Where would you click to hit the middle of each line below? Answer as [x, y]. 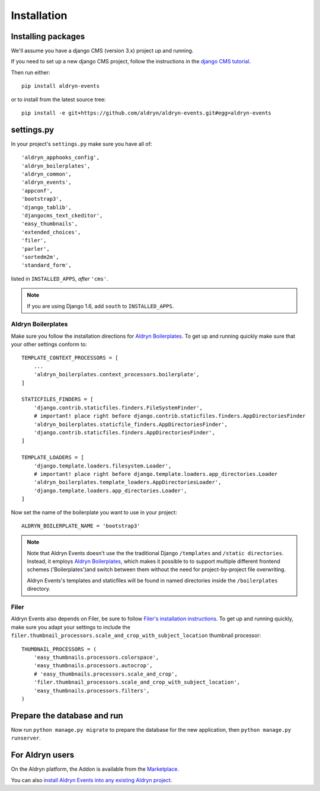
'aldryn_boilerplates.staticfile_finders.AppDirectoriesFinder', [131, 424]
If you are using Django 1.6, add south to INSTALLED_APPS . [100, 306]
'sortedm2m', [40, 257]
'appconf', [37, 190]
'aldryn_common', [47, 174]
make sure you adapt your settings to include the [71, 627]
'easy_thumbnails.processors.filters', [92, 691]
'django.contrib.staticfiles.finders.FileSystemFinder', [118, 408]
